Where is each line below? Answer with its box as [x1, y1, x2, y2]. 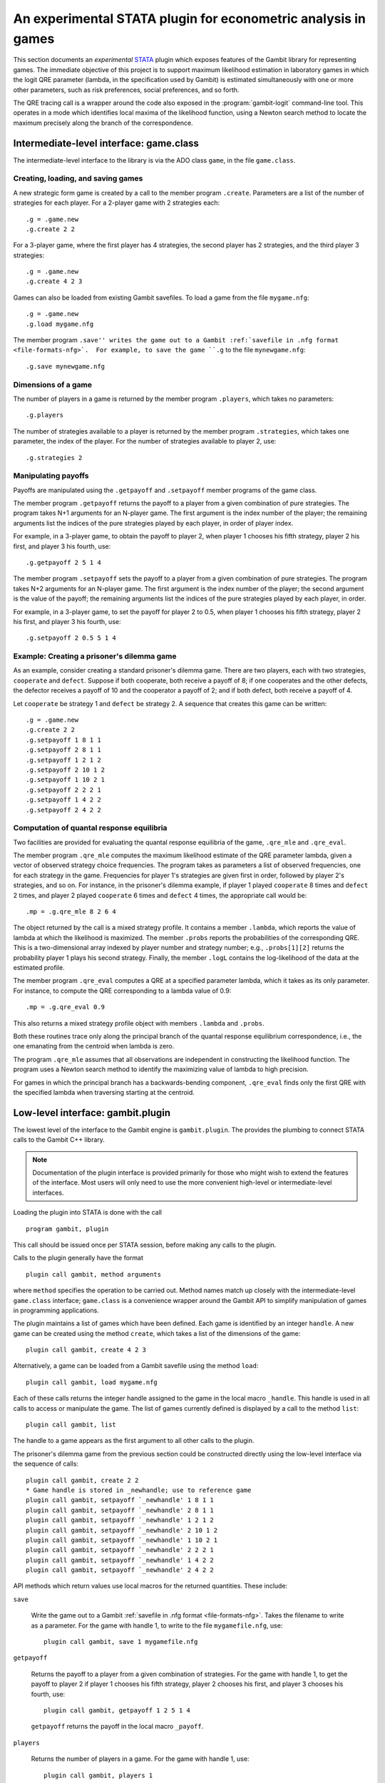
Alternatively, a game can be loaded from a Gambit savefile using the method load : [13, 1361, 259, 1370]
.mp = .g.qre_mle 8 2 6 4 [26, 908, 117, 916]
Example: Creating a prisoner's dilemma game [13, 651, 177, 661]
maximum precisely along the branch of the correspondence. [13, 118, 193, 127]
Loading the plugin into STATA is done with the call [13, 1208, 162, 1217]
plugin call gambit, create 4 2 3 [26, 1346, 146, 1354]
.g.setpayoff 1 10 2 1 [26, 776, 106, 784]
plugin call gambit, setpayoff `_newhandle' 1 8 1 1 [26, 1496, 214, 1504]
